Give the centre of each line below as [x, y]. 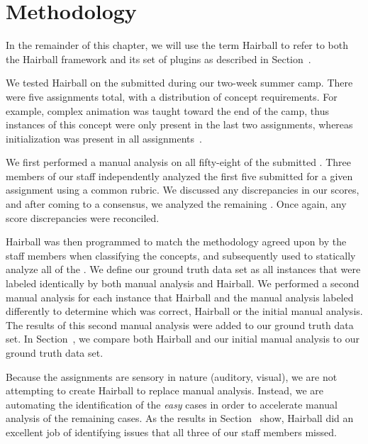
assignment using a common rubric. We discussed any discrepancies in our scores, [183, 190]
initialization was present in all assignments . [104, 138]
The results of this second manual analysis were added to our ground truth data [180, 324]
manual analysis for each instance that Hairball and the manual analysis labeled [180, 297]
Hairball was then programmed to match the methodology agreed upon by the [176, 242]
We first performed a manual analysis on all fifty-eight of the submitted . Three [178, 162]
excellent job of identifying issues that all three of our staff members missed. [171, 432]
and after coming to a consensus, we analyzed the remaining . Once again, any [176, 204]
